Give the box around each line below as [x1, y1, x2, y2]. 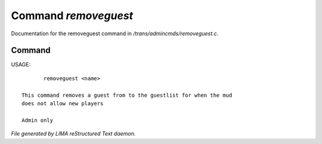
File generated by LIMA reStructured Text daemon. [11, 130, 136, 137]
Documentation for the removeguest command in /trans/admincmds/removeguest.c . [11, 30, 219, 37]
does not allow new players [21, 100, 104, 107]
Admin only [21, 117, 54, 124]
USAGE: [11, 61, 31, 68]
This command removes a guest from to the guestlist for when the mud [21, 91, 233, 99]
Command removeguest [11, 9, 134, 22]
